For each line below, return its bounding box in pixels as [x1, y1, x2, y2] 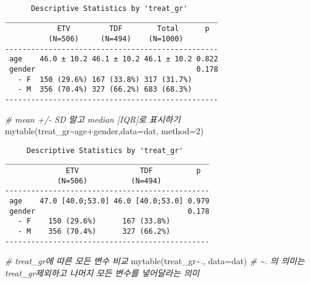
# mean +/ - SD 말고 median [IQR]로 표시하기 [5, 112, 181, 125]
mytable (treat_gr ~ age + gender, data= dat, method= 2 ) [5, 124, 204, 137]
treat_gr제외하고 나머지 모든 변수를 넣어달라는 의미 [5, 266, 199, 279]
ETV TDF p [66, 166, 201, 176]
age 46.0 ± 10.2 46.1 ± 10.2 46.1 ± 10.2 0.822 [9, 55, 218, 64]
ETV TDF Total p [57, 24, 210, 33]
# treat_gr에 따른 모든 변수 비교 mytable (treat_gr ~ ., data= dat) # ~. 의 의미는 [5, 254, 305, 267]
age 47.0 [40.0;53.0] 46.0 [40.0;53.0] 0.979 [9, 197, 210, 206]
